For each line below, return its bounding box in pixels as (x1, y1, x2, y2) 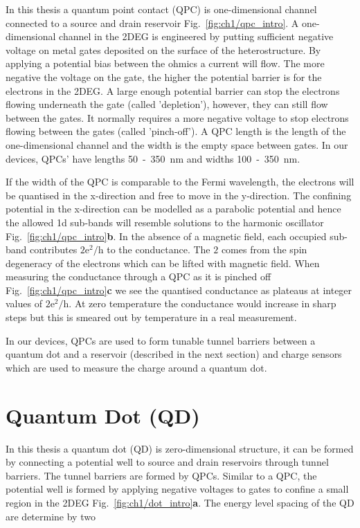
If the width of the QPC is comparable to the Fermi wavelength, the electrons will (6, 174, 354, 189)
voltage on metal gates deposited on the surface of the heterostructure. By (6, 42, 321, 57)
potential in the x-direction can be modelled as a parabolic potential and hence (6, 201, 341, 216)
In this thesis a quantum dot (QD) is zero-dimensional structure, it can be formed (6, 441, 354, 455)
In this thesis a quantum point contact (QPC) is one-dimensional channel (6, 2, 317, 16)
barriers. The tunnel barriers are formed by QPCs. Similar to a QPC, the (6, 468, 317, 482)
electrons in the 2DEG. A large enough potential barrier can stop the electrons (6, 83, 340, 98)
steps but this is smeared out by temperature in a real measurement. (6, 310, 297, 325)
